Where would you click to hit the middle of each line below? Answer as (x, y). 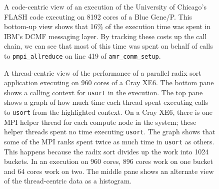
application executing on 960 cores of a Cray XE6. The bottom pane (109, 82)
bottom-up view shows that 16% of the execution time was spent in (107, 26)
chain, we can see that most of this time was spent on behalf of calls (108, 46)
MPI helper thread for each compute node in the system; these (100, 122)
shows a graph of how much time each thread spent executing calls (106, 102)
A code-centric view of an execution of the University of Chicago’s (105, 7)
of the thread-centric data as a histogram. (68, 181)
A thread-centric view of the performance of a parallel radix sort (103, 72)
